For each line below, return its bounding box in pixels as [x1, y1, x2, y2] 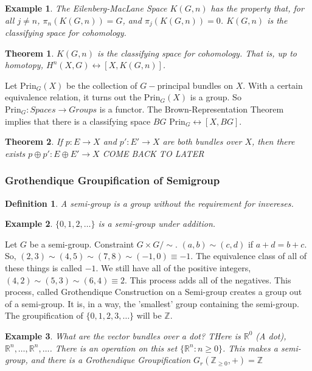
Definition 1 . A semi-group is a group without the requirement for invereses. [5, 196, 294, 209]
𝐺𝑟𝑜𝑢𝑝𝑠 [69, 106, 97, 115]
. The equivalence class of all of [190, 249, 307, 262]
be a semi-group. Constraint [29, 237, 134, 250]
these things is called [5, 261, 82, 274]
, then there [252, 135, 295, 148]
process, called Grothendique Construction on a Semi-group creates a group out [5, 285, 302, 298]
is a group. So [190, 91, 241, 103]
